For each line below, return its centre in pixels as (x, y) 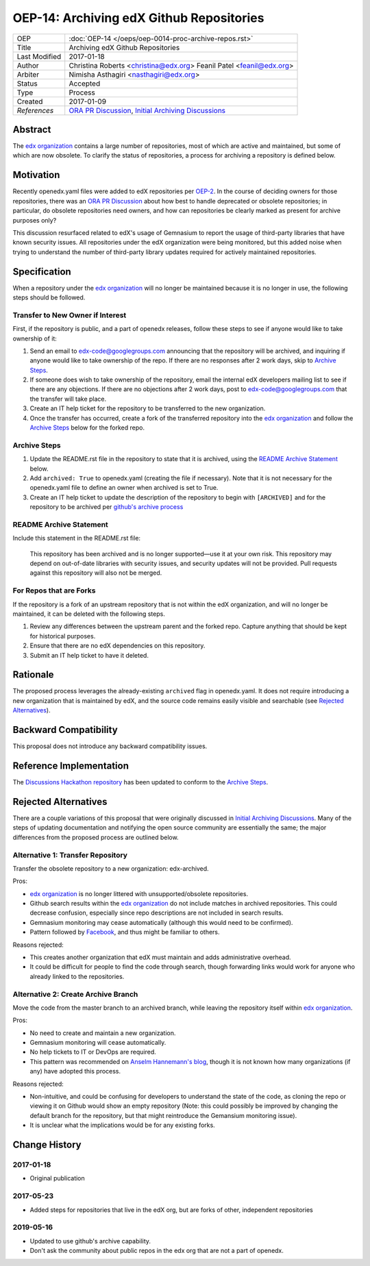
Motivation (36, 175)
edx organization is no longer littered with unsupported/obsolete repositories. (139, 893)
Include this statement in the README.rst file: (76, 538)
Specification (42, 272)
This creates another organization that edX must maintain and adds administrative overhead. (160, 957)
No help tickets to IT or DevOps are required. (93, 1052)
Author (28, 65)
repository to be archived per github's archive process (107, 507)
